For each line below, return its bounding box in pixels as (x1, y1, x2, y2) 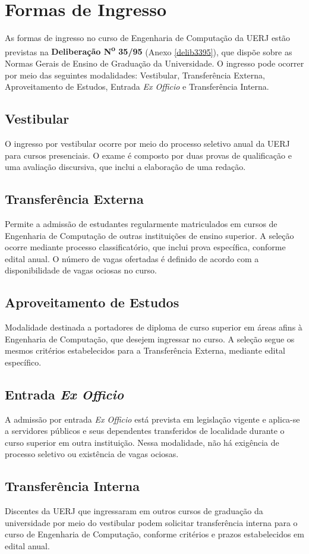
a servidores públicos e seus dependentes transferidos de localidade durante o (5, 424, 285, 437)
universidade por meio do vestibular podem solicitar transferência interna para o (5, 516, 298, 528)
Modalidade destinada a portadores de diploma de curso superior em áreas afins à (5, 321, 302, 333)
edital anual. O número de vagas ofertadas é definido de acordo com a (5, 252, 259, 265)
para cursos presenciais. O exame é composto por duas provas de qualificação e (5, 149, 292, 161)
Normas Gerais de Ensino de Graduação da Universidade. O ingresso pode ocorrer (5, 56, 304, 69)
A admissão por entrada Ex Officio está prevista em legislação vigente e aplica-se (5, 413, 300, 425)
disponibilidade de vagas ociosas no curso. (5, 264, 157, 276)
